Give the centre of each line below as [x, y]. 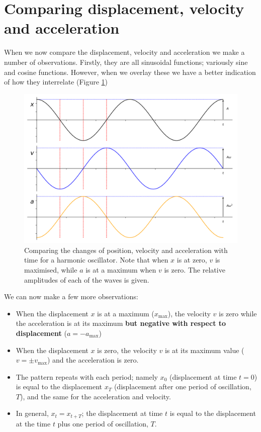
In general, [32, 413]
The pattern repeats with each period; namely [87, 376]
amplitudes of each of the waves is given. [87, 279]
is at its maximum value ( [204, 350]
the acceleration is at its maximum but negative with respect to [121, 323]
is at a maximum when [121, 269]
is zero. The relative [195, 269]
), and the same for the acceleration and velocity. [95, 396]
